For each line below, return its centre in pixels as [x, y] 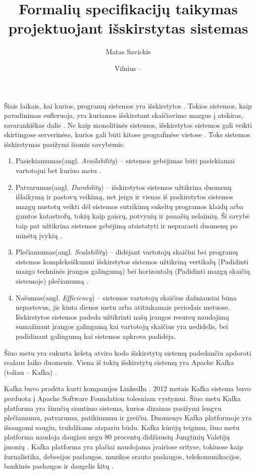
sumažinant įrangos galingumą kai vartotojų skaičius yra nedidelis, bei [122, 326]
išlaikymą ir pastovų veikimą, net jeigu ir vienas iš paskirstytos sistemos [124, 197]
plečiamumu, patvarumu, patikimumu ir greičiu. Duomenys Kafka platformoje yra [128, 418]
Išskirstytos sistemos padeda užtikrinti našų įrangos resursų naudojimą [122, 316]
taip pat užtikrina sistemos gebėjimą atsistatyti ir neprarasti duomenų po [127, 226]
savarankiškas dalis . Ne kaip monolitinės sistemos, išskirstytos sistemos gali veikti [128, 125]
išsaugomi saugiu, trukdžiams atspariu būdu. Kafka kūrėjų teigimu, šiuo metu [122, 427]
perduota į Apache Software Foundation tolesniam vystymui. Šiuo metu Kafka [122, 398]
